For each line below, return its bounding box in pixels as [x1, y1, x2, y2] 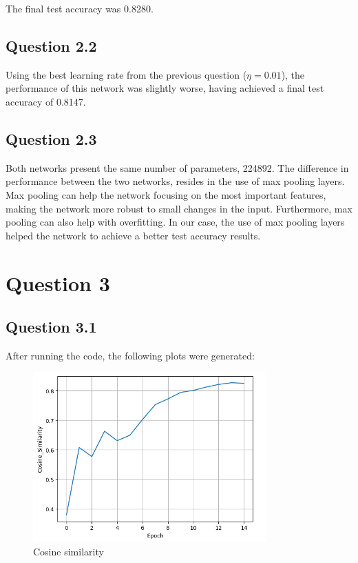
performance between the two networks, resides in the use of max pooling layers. [6, 174, 345, 188]
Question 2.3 [6, 128, 97, 149]
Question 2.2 [6, 34, 97, 56]
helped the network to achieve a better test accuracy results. [6, 228, 261, 242]
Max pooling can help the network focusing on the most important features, [6, 187, 326, 201]
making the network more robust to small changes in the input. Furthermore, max [6, 201, 352, 215]
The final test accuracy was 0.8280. [6, 1, 154, 15]
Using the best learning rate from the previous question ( [6, 67, 247, 81]
